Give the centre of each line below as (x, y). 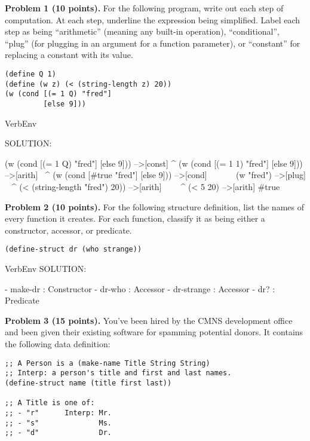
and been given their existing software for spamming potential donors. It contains (154, 332)
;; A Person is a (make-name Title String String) (108, 363)
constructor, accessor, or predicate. (68, 230)
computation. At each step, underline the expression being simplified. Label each (153, 19)
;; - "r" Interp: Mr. (58, 413)
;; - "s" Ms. (58, 423)
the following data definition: (58, 343)
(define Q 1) (30, 74)
